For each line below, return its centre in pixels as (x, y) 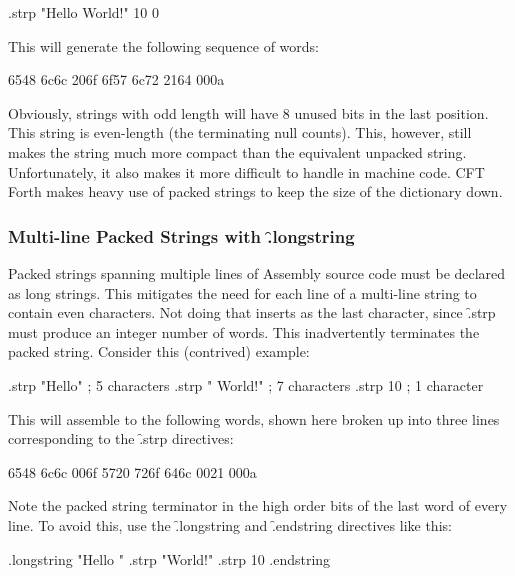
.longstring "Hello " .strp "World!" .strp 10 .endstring (169, 558)
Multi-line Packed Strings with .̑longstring (181, 235)
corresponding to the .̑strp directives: (121, 438)
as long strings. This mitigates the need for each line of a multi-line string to (242, 292)
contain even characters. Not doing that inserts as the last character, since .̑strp (252, 312)
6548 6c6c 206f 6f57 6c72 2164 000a (116, 79)
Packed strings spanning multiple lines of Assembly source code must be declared (257, 272)
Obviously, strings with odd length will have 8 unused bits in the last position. (248, 112)
